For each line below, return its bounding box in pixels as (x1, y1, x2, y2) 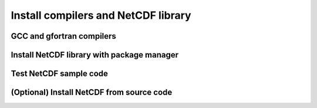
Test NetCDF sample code (11, 69, 109, 79)
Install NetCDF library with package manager (11, 50, 179, 60)
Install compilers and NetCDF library (11, 9, 191, 22)
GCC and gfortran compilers (11, 31, 117, 41)
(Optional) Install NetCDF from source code (11, 87, 173, 97)
